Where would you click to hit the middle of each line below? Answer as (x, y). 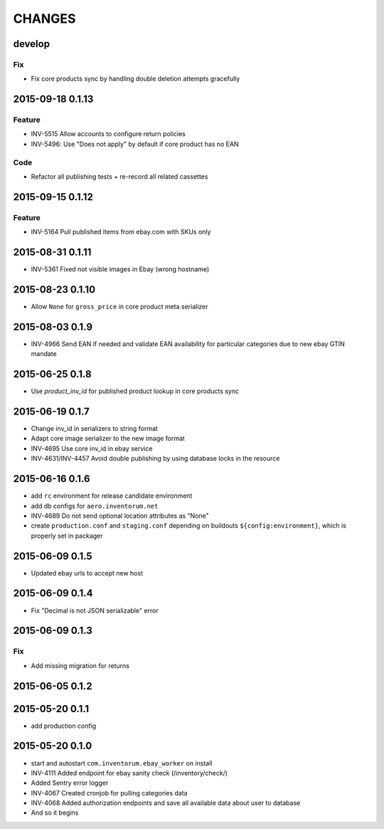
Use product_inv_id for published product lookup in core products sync (135, 391)
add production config (64, 726)
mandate (44, 354)
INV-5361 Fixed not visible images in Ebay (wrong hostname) (120, 269)
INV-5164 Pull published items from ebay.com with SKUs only (121, 232)
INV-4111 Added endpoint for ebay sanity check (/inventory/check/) (129, 773)
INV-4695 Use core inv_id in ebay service (92, 448)
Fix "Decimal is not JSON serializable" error (95, 610)
